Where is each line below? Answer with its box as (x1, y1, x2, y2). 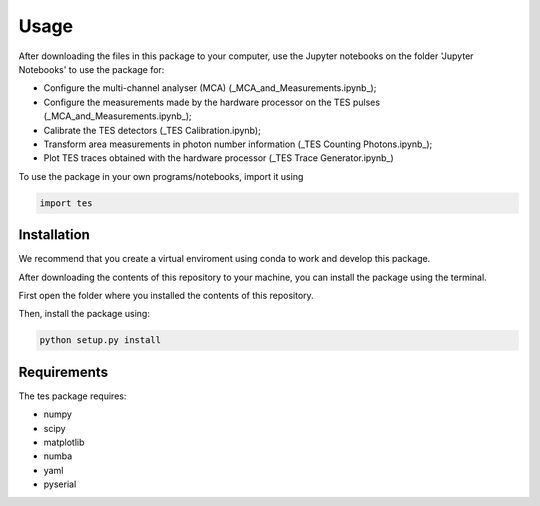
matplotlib (43, 436, 85, 448)
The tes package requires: (18, 390, 127, 402)
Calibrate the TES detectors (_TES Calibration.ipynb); (43, 124, 262, 136)
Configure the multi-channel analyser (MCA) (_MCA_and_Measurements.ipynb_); (43, 82, 377, 94)
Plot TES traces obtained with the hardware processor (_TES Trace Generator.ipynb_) (43, 152, 394, 164)
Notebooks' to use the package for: (18, 63, 165, 75)
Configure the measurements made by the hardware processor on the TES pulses (43, 96, 380, 108)
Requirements (18, 363, 109, 380)
